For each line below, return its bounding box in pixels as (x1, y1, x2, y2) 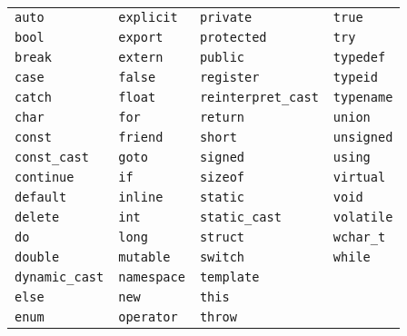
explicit (118, 10, 178, 25)
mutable (118, 250, 171, 264)
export (118, 30, 164, 44)
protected (199, 30, 267, 44)
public (199, 50, 244, 64)
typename (333, 90, 393, 104)
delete (15, 210, 60, 224)
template (199, 270, 260, 284)
